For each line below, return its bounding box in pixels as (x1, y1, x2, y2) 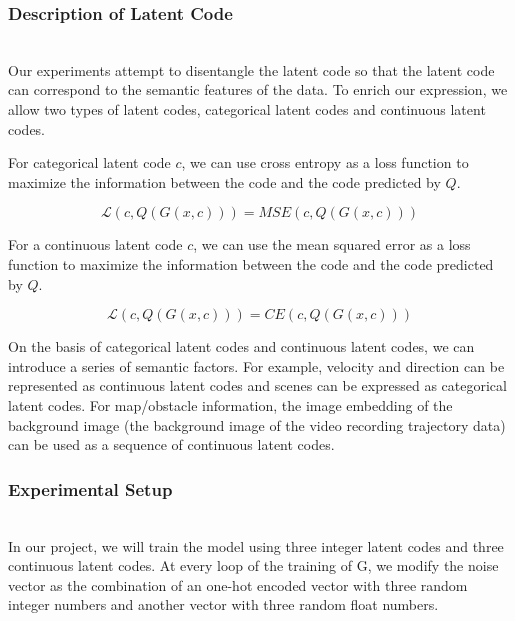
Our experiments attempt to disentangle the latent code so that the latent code (8, 59, 495, 80)
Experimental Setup (8, 476, 173, 501)
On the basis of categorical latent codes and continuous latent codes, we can (8, 336, 475, 357)
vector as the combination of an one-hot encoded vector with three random (8, 574, 468, 595)
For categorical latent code (8, 152, 171, 173)
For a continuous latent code (8, 234, 183, 255)
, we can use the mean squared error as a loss (193, 234, 471, 255)
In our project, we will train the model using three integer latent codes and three (8, 535, 504, 556)
